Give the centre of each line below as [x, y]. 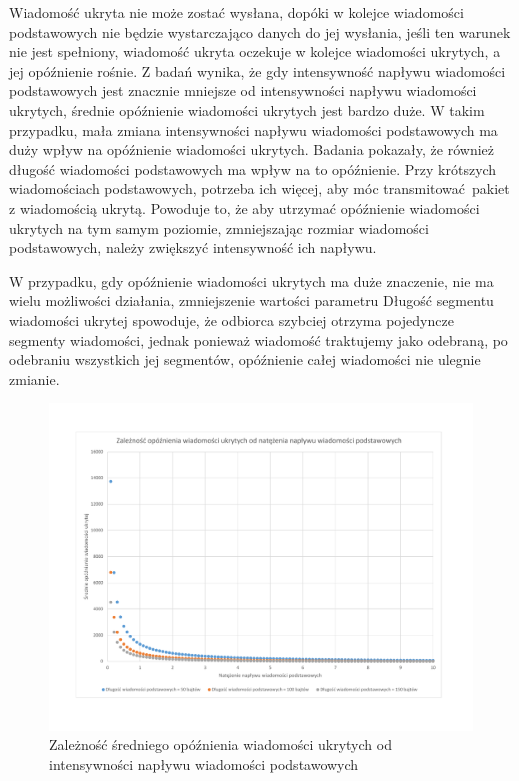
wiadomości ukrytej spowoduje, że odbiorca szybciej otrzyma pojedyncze [231, 319]
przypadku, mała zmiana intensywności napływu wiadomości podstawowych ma [253, 129]
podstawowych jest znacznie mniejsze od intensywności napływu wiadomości [243, 90]
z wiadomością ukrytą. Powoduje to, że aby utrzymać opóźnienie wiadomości [244, 207]
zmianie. [34, 378]
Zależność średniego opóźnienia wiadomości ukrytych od [220, 744]
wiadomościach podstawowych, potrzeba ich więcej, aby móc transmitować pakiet [259, 188]
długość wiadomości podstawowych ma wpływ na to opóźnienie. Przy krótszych [253, 168]
